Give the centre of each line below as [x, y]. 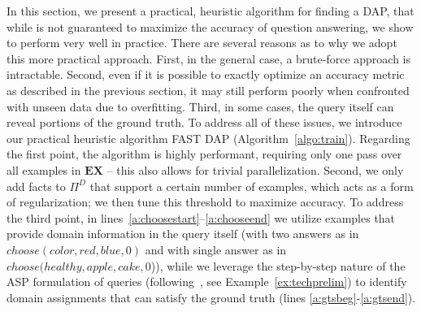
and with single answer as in [216, 249]
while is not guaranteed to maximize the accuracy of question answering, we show [210, 26]
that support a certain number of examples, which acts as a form [252, 186]
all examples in [44, 169]
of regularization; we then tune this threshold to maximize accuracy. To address [205, 202]
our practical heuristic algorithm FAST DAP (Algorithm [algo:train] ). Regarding [208, 138]
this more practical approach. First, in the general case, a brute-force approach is [209, 58]
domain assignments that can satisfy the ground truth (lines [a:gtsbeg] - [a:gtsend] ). [211, 297]
